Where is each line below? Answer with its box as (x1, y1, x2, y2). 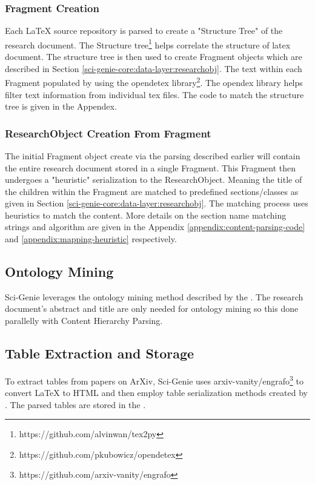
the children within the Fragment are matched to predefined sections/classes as (5, 185, 299, 197)
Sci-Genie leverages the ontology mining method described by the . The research (5, 290, 303, 303)
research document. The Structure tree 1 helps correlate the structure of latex (5, 36, 291, 51)
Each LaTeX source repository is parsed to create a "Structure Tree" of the (5, 24, 283, 37)
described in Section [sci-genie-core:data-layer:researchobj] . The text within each (5, 62, 302, 74)
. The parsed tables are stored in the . (5, 398, 146, 411)
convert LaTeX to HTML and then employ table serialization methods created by (5, 386, 308, 399)
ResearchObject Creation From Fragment (5, 125, 211, 140)
